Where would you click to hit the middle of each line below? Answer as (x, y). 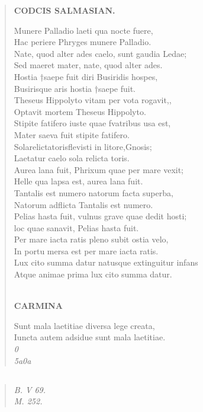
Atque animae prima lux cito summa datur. (93, 274)
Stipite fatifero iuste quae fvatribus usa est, (92, 123)
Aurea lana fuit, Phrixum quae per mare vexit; (99, 169)
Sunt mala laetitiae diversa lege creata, (84, 325)
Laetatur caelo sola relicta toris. (72, 158)
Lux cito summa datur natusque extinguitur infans (106, 262)
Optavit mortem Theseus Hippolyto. (80, 111)
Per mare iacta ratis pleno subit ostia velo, (91, 239)
